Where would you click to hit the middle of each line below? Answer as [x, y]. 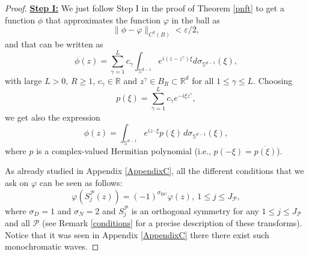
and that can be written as [54, 44]
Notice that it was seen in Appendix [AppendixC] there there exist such [137, 234]
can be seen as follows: [81, 182]
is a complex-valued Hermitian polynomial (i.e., [124, 150]
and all [18, 223]
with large [23, 80]
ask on [17, 182]
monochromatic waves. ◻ [52, 246]
